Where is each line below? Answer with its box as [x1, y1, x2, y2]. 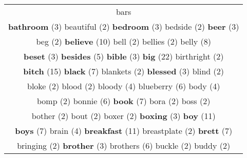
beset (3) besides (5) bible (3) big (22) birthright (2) [23, 50, 224, 62]
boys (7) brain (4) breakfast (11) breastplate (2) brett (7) [15, 125, 233, 136]
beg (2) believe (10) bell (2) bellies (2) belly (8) [36, 35, 211, 47]
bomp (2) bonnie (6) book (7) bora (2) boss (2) [36, 95, 211, 107]
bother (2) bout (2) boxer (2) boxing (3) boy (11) [31, 110, 216, 122]
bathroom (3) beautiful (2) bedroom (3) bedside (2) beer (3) [8, 21, 239, 32]
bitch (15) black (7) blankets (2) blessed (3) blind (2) [23, 65, 224, 77]
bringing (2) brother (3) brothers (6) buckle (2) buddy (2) [17, 140, 231, 151]
